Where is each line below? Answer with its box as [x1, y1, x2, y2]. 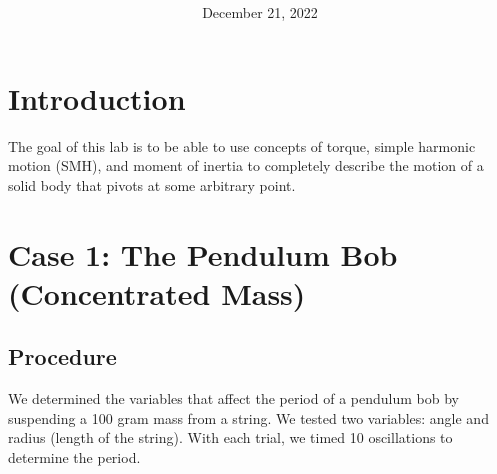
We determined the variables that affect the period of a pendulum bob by [8, 388, 459, 409]
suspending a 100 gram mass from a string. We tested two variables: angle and [8, 407, 489, 428]
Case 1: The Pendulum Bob [8, 233, 398, 274]
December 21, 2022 [202, 2, 318, 23]
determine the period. [8, 446, 141, 467]
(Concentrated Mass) [8, 272, 306, 313]
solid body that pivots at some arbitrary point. [8, 174, 296, 195]
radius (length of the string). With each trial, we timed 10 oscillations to [8, 427, 453, 448]
